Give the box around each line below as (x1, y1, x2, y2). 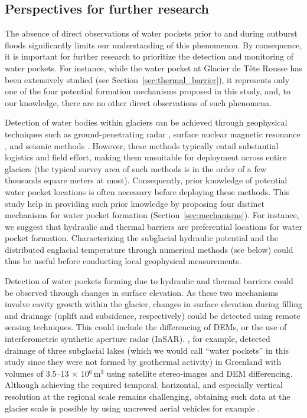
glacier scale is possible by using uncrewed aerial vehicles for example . (5, 401, 260, 414)
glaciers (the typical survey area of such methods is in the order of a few (5, 162, 267, 175)
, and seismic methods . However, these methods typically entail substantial (5, 139, 279, 152)
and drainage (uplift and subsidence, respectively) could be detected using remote (5, 309, 301, 321)
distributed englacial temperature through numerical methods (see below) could (5, 243, 293, 255)
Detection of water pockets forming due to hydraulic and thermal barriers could (5, 275, 293, 287)
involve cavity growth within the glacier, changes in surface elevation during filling (5, 298, 302, 310)
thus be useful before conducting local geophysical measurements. (5, 255, 241, 267)
